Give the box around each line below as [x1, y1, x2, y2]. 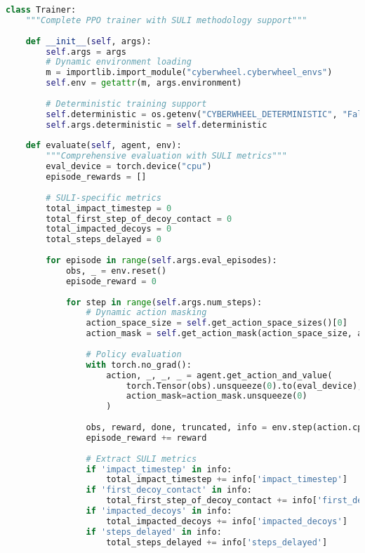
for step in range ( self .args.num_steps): [65, 297, 263, 307]
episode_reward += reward [86, 432, 207, 443]
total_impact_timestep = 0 [46, 203, 172, 213]
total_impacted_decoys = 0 [46, 224, 172, 234]
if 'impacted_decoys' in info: [86, 506, 232, 516]
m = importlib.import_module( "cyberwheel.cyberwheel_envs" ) [46, 67, 333, 78]
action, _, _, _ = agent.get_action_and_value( [106, 370, 333, 380]
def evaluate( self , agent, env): [25, 140, 182, 151]
